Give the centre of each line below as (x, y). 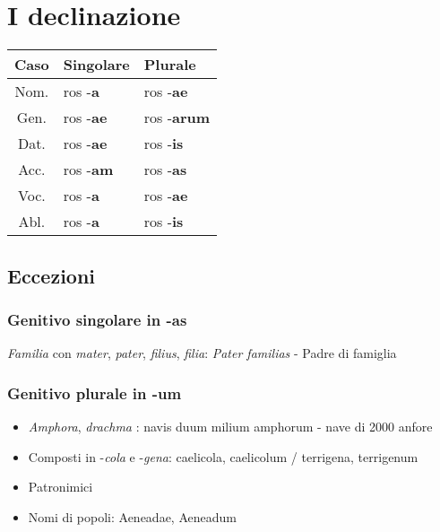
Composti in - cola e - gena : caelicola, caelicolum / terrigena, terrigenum (223, 456)
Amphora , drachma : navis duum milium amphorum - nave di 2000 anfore (230, 426)
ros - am (88, 170)
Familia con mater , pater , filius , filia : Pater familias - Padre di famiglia (202, 353)
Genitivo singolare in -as (97, 319)
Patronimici (60, 487)
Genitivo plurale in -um (95, 392)
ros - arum (177, 118)
